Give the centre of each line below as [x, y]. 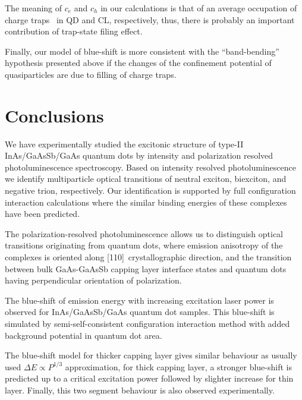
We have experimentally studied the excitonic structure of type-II [124, 144]
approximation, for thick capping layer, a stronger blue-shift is [178, 366]
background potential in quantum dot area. [84, 335]
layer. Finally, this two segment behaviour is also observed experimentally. [140, 390]
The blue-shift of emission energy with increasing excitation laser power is [139, 300]
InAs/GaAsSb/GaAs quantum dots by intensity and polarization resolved [139, 155]
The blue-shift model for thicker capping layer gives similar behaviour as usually [151, 355]
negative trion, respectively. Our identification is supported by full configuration [150, 190]
